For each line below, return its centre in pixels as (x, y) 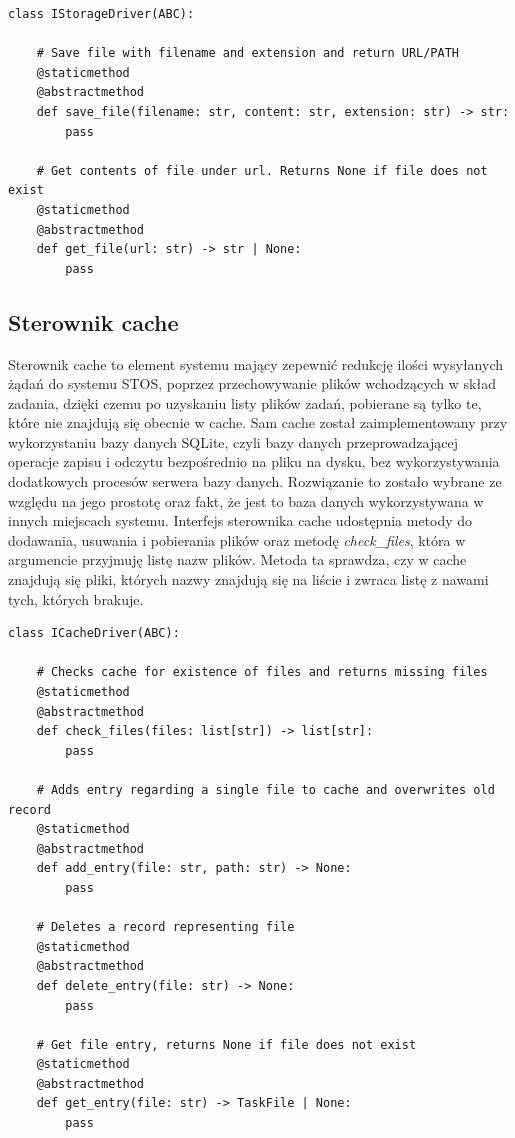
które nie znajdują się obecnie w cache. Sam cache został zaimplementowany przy (258, 422)
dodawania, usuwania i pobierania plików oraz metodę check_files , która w (237, 539)
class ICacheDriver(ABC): (94, 633)
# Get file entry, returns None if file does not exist (226, 1044)
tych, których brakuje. (76, 598)
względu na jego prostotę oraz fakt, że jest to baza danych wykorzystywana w (246, 500)
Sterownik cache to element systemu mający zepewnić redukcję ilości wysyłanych (256, 363)
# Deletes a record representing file (165, 927)
